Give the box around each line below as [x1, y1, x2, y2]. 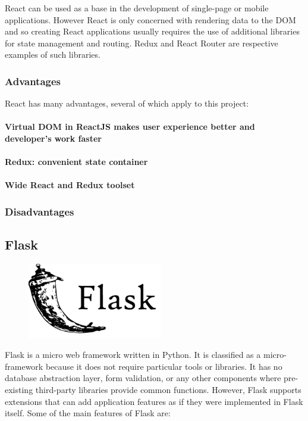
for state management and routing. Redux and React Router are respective [5, 36, 278, 49]
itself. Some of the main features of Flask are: [5, 407, 171, 419]
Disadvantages [5, 204, 74, 219]
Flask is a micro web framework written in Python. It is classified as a [5, 348, 261, 361]
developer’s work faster [5, 132, 102, 144]
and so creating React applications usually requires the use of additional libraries [5, 25, 300, 38]
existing [5, 383, 33, 396]
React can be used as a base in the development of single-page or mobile [5, 2, 269, 14]
